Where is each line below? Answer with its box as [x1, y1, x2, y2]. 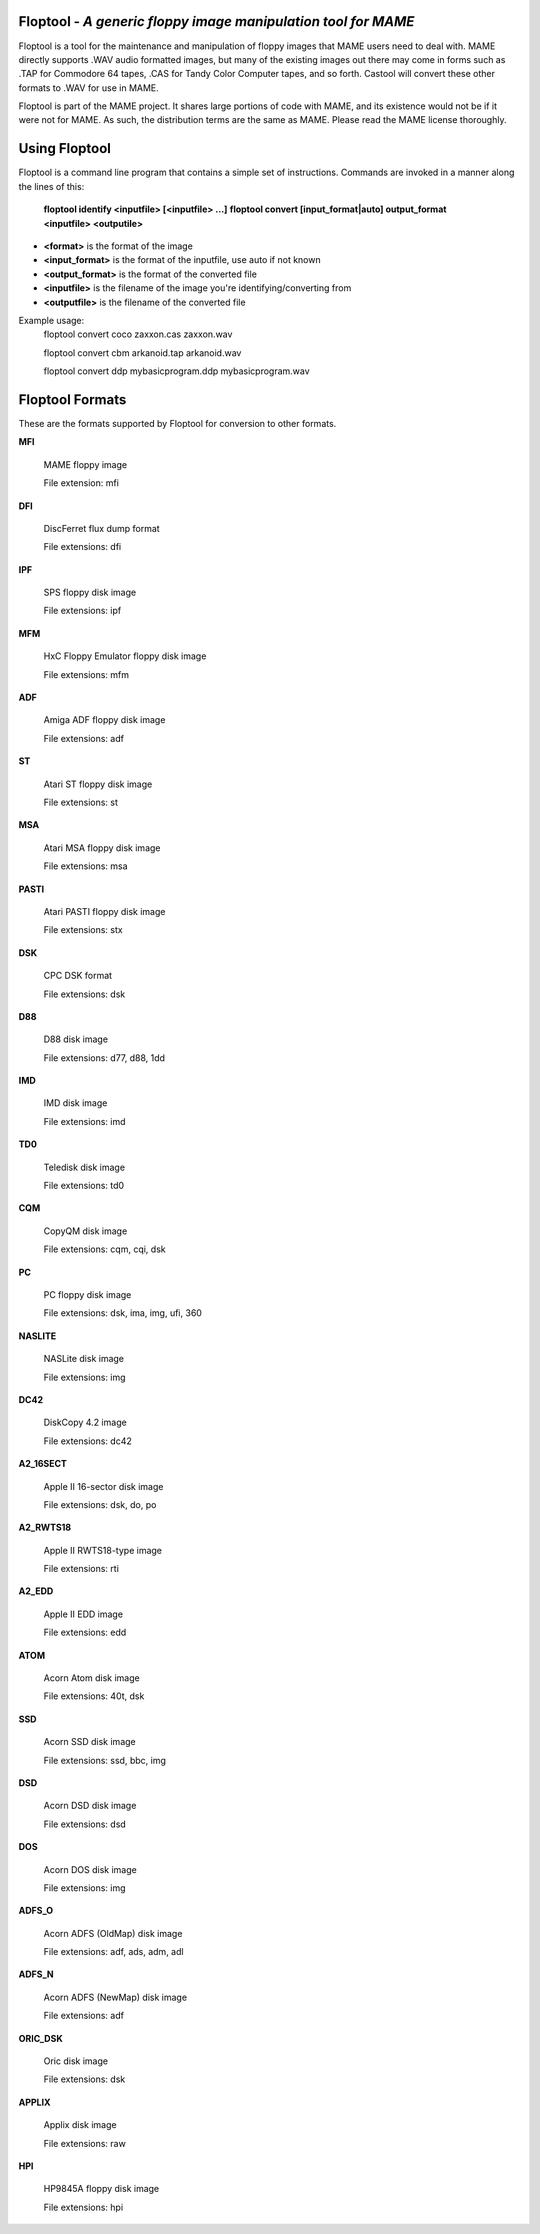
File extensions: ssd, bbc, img [43, 1754, 167, 1766]
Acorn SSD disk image [43, 1736, 136, 1748]
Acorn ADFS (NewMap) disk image [43, 1991, 188, 2003]
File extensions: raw [43, 2137, 127, 2149]
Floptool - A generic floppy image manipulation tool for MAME [18, 13, 415, 30]
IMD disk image [43, 1097, 108, 1109]
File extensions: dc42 [43, 1435, 132, 1447]
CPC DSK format [43, 970, 113, 982]
